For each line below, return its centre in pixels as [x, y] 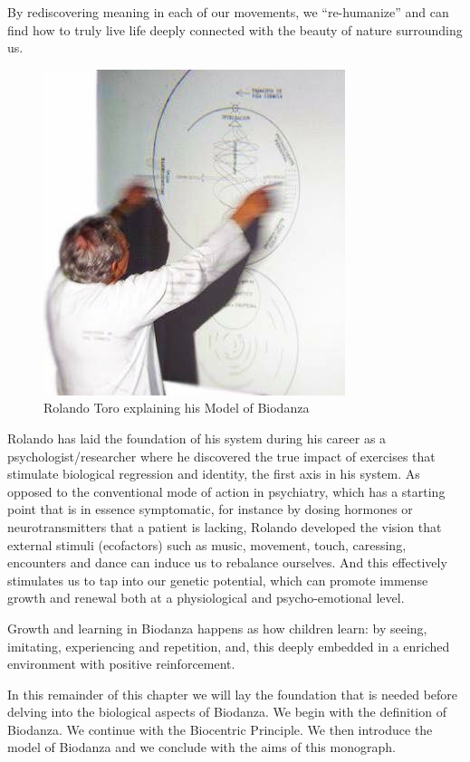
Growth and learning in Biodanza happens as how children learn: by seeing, [217, 628]
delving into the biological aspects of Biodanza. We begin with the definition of [227, 712]
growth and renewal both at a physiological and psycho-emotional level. [206, 598]
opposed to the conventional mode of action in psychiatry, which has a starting [226, 491]
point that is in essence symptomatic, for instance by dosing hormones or [210, 509]
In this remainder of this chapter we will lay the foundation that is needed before [233, 694]
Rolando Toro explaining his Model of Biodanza [177, 408]
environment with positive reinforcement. [121, 664]
